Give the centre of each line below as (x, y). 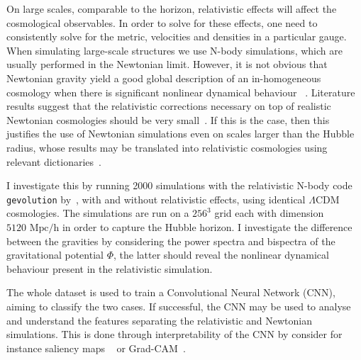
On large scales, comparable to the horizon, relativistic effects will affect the (172, 9)
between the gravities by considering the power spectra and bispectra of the (171, 241)
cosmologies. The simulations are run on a (98, 213)
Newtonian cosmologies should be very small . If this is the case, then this (168, 119)
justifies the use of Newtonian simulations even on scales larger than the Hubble (180, 134)
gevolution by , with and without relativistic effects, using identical (156, 199)
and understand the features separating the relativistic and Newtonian (160, 320)
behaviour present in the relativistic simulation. (110, 268)
